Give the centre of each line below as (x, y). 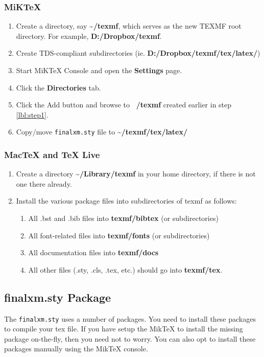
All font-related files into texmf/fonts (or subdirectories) (119, 235)
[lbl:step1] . (32, 114)
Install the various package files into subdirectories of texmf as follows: (126, 201)
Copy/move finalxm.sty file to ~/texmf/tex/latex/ (102, 132)
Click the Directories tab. (58, 87)
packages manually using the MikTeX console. (76, 349)
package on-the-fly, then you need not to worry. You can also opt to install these (130, 338)
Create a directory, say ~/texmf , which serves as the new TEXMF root (129, 26)
